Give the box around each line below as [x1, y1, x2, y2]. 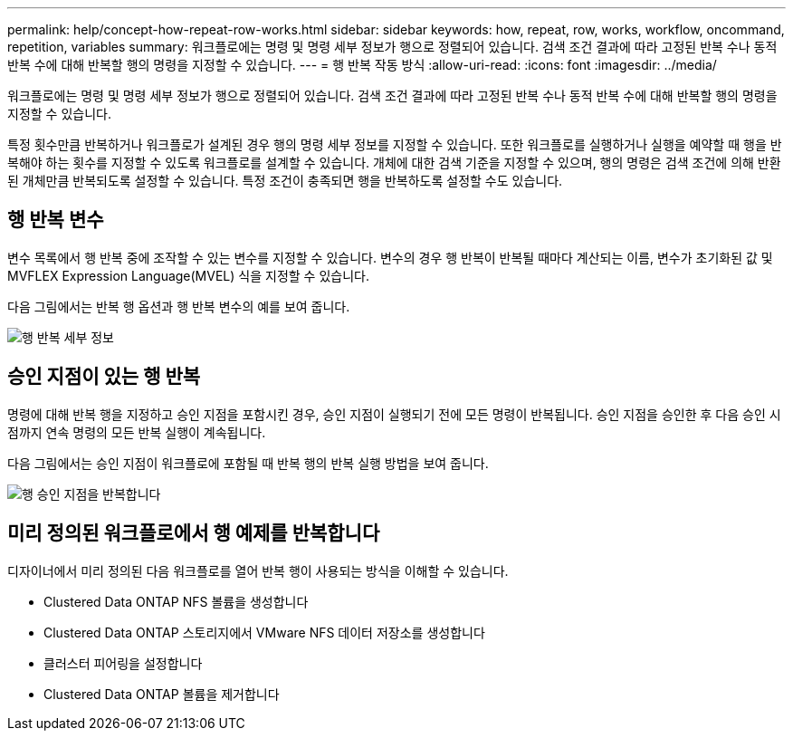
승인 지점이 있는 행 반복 [7, 365, 201, 388]
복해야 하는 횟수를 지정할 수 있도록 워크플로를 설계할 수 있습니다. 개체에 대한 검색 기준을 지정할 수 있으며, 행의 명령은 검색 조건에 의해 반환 [7, 155, 781, 170]
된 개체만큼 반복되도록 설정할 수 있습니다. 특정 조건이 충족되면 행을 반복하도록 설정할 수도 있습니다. [7, 173, 563, 188]
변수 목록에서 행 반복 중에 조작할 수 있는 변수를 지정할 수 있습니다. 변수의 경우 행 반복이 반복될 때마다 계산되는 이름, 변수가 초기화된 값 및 [7, 249, 773, 265]
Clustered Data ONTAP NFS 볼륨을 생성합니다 [43, 593, 309, 609]
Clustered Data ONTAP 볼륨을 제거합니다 [43, 685, 280, 702]
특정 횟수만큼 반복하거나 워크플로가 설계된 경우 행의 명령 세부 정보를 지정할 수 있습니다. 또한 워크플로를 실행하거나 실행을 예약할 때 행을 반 [7, 137, 782, 152]
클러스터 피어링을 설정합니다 [43, 655, 203, 671]
